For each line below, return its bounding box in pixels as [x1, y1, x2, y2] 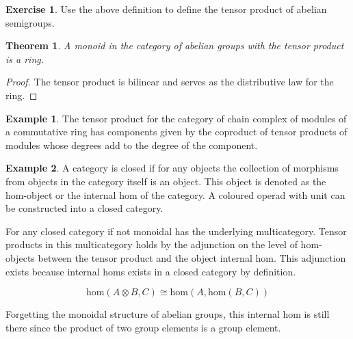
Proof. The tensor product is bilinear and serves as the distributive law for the [5, 74, 334, 89]
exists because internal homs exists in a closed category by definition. [5, 264, 296, 278]
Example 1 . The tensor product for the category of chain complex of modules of [5, 111, 347, 125]
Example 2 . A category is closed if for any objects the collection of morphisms [5, 161, 339, 175]
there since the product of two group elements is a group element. [5, 320, 281, 334]
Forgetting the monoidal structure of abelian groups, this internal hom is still [5, 307, 330, 321]
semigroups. [5, 15, 55, 29]
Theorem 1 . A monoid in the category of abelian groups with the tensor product [5, 38, 344, 53]
